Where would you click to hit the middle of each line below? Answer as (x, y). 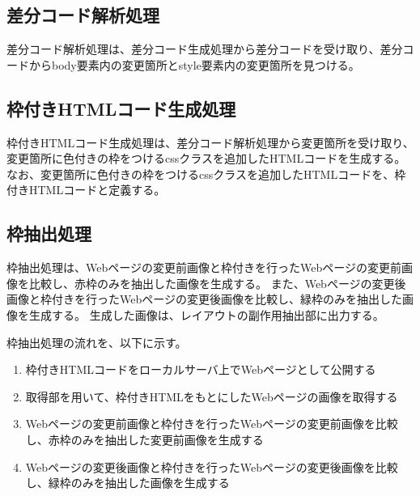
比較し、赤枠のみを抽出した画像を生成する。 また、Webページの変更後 (217, 283)
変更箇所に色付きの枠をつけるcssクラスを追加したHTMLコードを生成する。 (206, 158)
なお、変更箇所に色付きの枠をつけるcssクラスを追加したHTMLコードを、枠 (206, 174)
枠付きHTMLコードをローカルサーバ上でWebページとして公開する (201, 369)
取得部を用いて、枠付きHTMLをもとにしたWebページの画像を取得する (212, 396)
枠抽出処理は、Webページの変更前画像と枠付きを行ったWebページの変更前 (204, 267)
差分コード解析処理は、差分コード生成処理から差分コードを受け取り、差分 (205, 49)
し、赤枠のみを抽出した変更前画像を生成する (144, 439)
